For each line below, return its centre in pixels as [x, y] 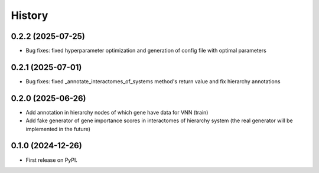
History [30, 15]
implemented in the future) [58, 129]
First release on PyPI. [52, 160]
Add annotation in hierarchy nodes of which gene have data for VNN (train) [117, 112]
